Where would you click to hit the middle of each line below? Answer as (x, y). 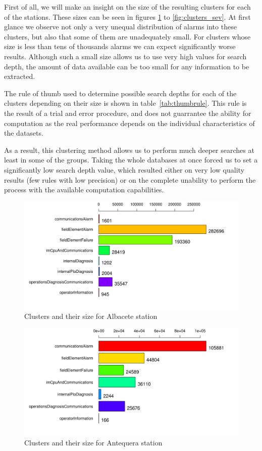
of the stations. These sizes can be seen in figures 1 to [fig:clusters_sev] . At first (127, 16)
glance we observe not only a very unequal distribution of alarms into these (120, 27)
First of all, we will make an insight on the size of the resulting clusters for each (127, 7)
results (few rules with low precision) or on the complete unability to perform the (130, 179)
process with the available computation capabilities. (84, 190)
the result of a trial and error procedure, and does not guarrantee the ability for (128, 113)
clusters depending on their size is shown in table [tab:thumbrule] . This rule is (125, 103)
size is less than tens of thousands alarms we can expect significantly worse (120, 46)
